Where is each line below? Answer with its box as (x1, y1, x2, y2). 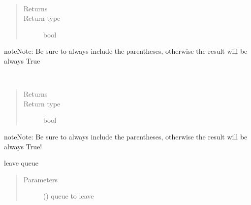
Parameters (23, 174, 58, 184)
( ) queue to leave (43, 191, 94, 201)
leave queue (4, 158, 38, 168)
